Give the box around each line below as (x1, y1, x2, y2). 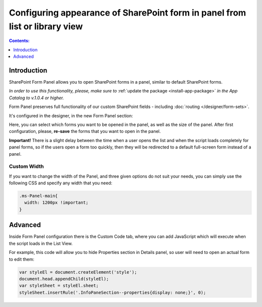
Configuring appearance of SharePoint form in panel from (9, 7, 246, 18)
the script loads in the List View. (9, 240, 73, 246)
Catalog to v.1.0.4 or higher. (9, 95, 64, 101)
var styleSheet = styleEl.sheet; (19, 283, 99, 289)
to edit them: (9, 256, 34, 262)
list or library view (9, 21, 83, 32)
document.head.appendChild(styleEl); (19, 276, 109, 282)
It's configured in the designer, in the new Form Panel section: (9, 112, 133, 119)
